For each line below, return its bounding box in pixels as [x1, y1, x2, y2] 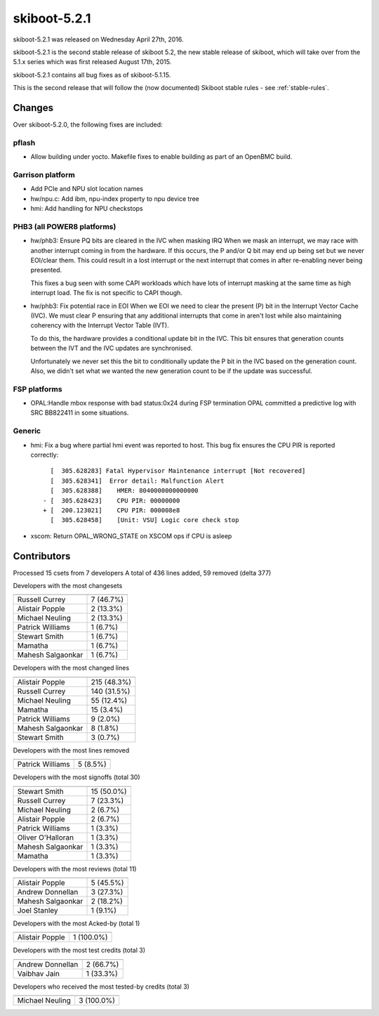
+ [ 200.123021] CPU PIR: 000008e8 [43, 506, 180, 514]
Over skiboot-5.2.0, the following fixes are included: [13, 120, 163, 129]
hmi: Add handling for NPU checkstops [30, 204, 143, 213]
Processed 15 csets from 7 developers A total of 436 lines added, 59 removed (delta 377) [13, 568, 272, 577]
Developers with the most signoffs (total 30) [13, 773, 140, 781]
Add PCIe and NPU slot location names [30, 185, 144, 193]
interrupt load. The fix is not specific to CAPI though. [30, 289, 182, 297]
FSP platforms [13, 384, 62, 393]
